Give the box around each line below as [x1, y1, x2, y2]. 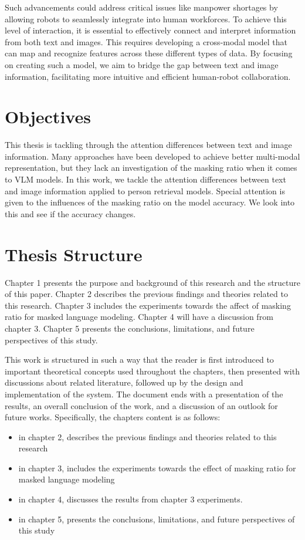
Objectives [5, 104, 91, 129]
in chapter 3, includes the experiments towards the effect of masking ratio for [18, 461, 296, 474]
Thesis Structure [5, 242, 143, 266]
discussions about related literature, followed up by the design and [5, 376, 243, 389]
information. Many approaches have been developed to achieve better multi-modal [5, 150, 300, 162]
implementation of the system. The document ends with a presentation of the [5, 387, 283, 400]
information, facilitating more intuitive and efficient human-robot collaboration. [5, 70, 291, 82]
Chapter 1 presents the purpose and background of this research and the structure [5, 276, 301, 288]
